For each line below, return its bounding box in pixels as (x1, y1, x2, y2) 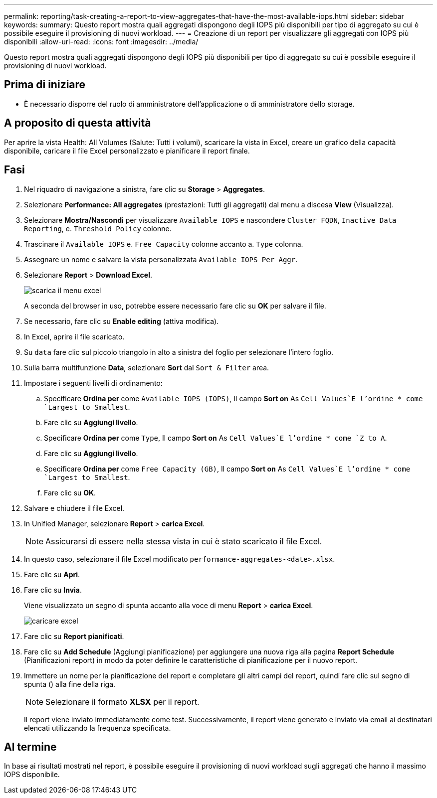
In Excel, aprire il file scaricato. (24, 332, 125, 341)
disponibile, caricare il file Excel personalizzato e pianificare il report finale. (4, 146, 250, 155)
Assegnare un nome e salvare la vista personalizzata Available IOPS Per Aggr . (24, 255, 298, 264)
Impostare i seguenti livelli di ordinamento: (24, 378, 163, 387)
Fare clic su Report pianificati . (24, 632, 124, 640)
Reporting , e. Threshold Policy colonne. (24, 224, 172, 233)
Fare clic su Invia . (24, 585, 82, 594)
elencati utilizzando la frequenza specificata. (24, 723, 171, 732)
